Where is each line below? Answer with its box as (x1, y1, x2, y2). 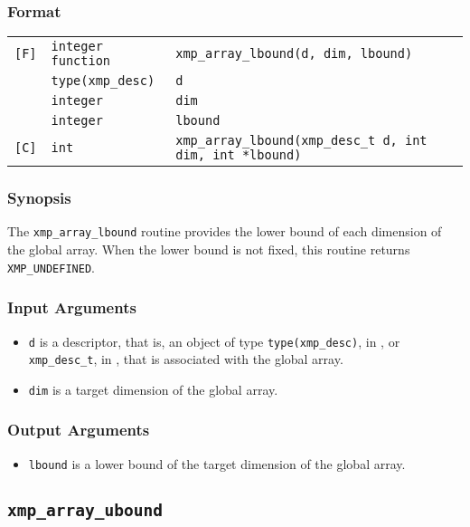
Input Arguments (7, 296, 136, 319)
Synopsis (7, 187, 71, 209)
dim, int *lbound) (175, 148, 302, 163)
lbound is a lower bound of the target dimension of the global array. (28, 454, 406, 473)
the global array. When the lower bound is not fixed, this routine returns (7, 240, 410, 259)
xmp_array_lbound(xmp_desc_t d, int (175, 133, 428, 149)
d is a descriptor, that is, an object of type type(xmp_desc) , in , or (28, 331, 400, 350)
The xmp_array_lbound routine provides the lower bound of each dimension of (7, 222, 442, 241)
